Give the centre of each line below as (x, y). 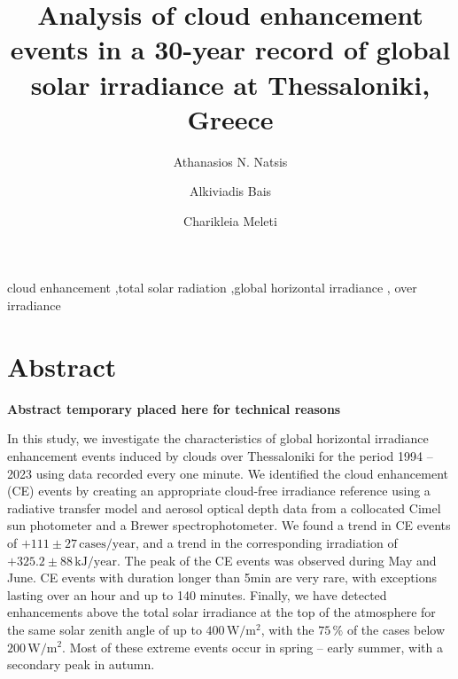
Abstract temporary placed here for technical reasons (174, 408)
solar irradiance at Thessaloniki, (230, 84)
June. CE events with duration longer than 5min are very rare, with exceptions (222, 578)
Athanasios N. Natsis (230, 161)
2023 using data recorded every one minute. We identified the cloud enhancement (228, 473)
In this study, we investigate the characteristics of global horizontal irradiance (218, 438)
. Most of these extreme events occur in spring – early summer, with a (252, 647)
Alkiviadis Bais (230, 191)
